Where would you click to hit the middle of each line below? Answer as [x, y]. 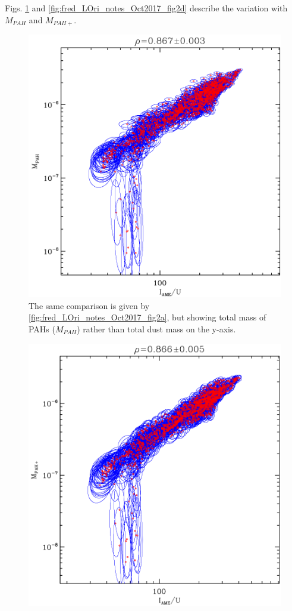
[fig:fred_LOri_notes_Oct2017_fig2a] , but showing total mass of [147, 317]
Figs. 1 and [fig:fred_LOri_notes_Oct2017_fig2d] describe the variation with [146, 8]
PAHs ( [42, 328]
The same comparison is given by [89, 305]
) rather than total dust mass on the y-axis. [156, 328]
